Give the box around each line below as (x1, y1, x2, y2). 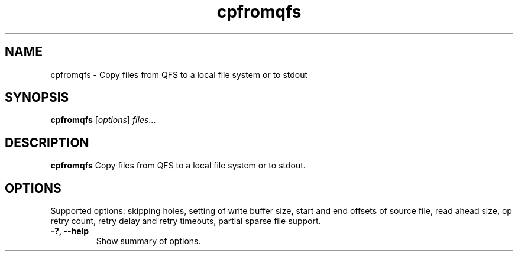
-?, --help (50, 226, 89, 236)
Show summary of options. (96, 236, 201, 247)
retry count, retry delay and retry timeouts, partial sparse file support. (50, 216, 321, 226)
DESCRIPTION (5, 135, 89, 150)
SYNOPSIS (5, 90, 69, 105)
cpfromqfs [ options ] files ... (50, 115, 156, 125)
